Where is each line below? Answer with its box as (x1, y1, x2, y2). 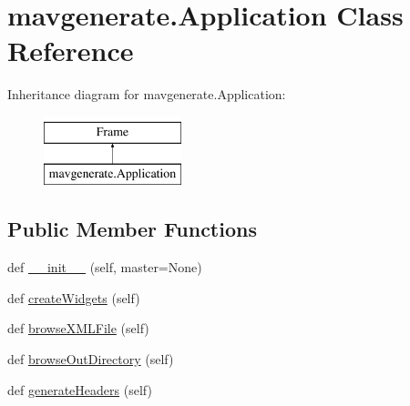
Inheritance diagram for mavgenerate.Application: (7, 85, 286, 104)
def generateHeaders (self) (7, 380, 152, 399)
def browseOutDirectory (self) (7, 350, 174, 369)
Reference (7, 32, 134, 69)
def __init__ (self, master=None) (7, 258, 202, 277)
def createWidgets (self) (7, 288, 140, 307)
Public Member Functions (7, 215, 257, 243)
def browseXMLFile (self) (7, 319, 149, 338)
